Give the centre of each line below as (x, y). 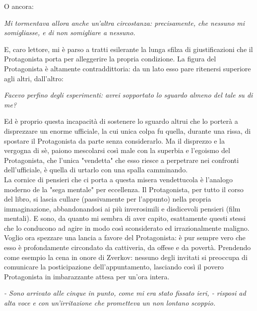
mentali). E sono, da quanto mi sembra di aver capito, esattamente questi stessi (125, 218)
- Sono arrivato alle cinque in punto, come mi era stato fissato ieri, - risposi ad (125, 293)
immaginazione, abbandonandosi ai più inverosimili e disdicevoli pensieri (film (122, 208)
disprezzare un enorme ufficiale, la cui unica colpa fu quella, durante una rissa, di (128, 130)
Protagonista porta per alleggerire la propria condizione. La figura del (110, 59)
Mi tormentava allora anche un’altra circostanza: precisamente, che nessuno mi (125, 23)
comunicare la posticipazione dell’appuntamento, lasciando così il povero (114, 267)
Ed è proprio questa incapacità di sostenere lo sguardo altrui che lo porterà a (121, 121)
